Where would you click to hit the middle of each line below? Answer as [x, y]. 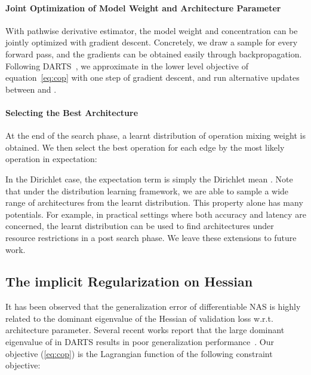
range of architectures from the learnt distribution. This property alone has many [154, 202]
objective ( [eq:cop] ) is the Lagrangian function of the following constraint [139, 353]
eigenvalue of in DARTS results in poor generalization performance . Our [140, 342]
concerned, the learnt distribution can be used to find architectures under [140, 226]
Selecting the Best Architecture [72, 112]
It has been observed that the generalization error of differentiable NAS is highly [153, 307]
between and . [31, 89]
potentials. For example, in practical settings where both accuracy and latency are [156, 214]
